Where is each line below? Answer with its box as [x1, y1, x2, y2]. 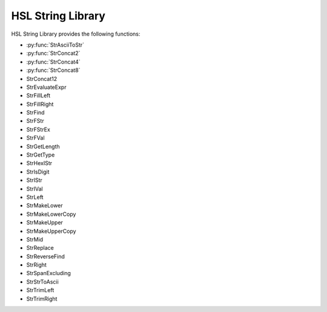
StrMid [26, 236, 44, 243]
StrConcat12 [26, 75, 58, 82]
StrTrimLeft [26, 287, 54, 294]
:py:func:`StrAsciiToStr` [26, 41, 85, 48]
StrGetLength [26, 143, 60, 150]
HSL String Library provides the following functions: [11, 30, 140, 37]
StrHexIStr [26, 160, 53, 167]
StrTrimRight [26, 295, 58, 302]
